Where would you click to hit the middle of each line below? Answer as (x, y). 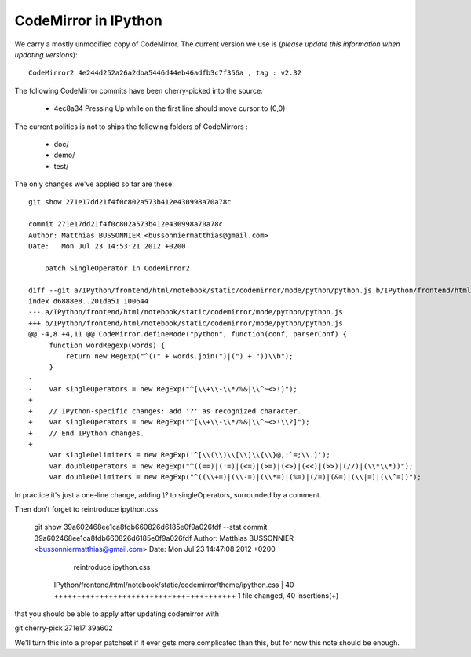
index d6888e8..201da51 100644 (89, 301)
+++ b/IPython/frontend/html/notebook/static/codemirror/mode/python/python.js (186, 323)
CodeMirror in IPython (88, 20)
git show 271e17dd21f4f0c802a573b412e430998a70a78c (130, 202)
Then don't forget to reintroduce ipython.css (86, 509)
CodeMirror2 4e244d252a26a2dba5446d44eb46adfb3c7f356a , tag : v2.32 (165, 73)
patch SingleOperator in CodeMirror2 (117, 268)
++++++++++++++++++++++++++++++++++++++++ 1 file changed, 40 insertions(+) (196, 596)
